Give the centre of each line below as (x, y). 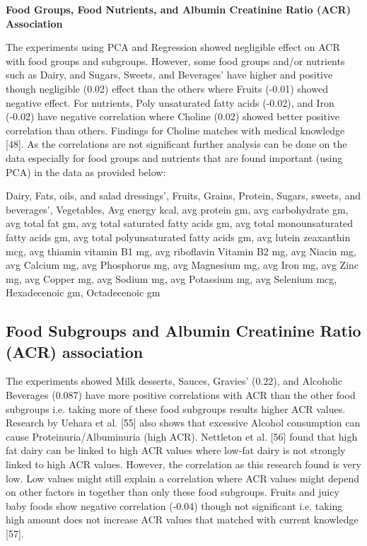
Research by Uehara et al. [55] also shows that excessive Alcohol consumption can (183, 423)
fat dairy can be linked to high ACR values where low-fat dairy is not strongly (176, 450)
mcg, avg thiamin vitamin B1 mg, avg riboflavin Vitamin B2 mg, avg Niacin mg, (181, 251)
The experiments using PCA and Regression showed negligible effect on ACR (173, 47)
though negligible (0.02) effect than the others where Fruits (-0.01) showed (167, 88)
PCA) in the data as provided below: (86, 172)
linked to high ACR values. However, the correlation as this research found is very (183, 464)
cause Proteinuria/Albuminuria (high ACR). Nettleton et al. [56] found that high (182, 436)
